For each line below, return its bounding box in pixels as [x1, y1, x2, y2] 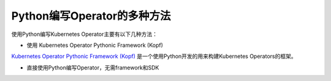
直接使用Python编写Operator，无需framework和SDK [26, 64, 159, 71]
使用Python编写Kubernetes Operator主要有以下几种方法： [11, 30, 158, 38]
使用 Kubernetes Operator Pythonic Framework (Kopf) [26, 41, 164, 49]
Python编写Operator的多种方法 [11, 9, 171, 23]
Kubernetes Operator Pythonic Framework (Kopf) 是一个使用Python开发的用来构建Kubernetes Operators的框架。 [11, 52, 297, 60]
